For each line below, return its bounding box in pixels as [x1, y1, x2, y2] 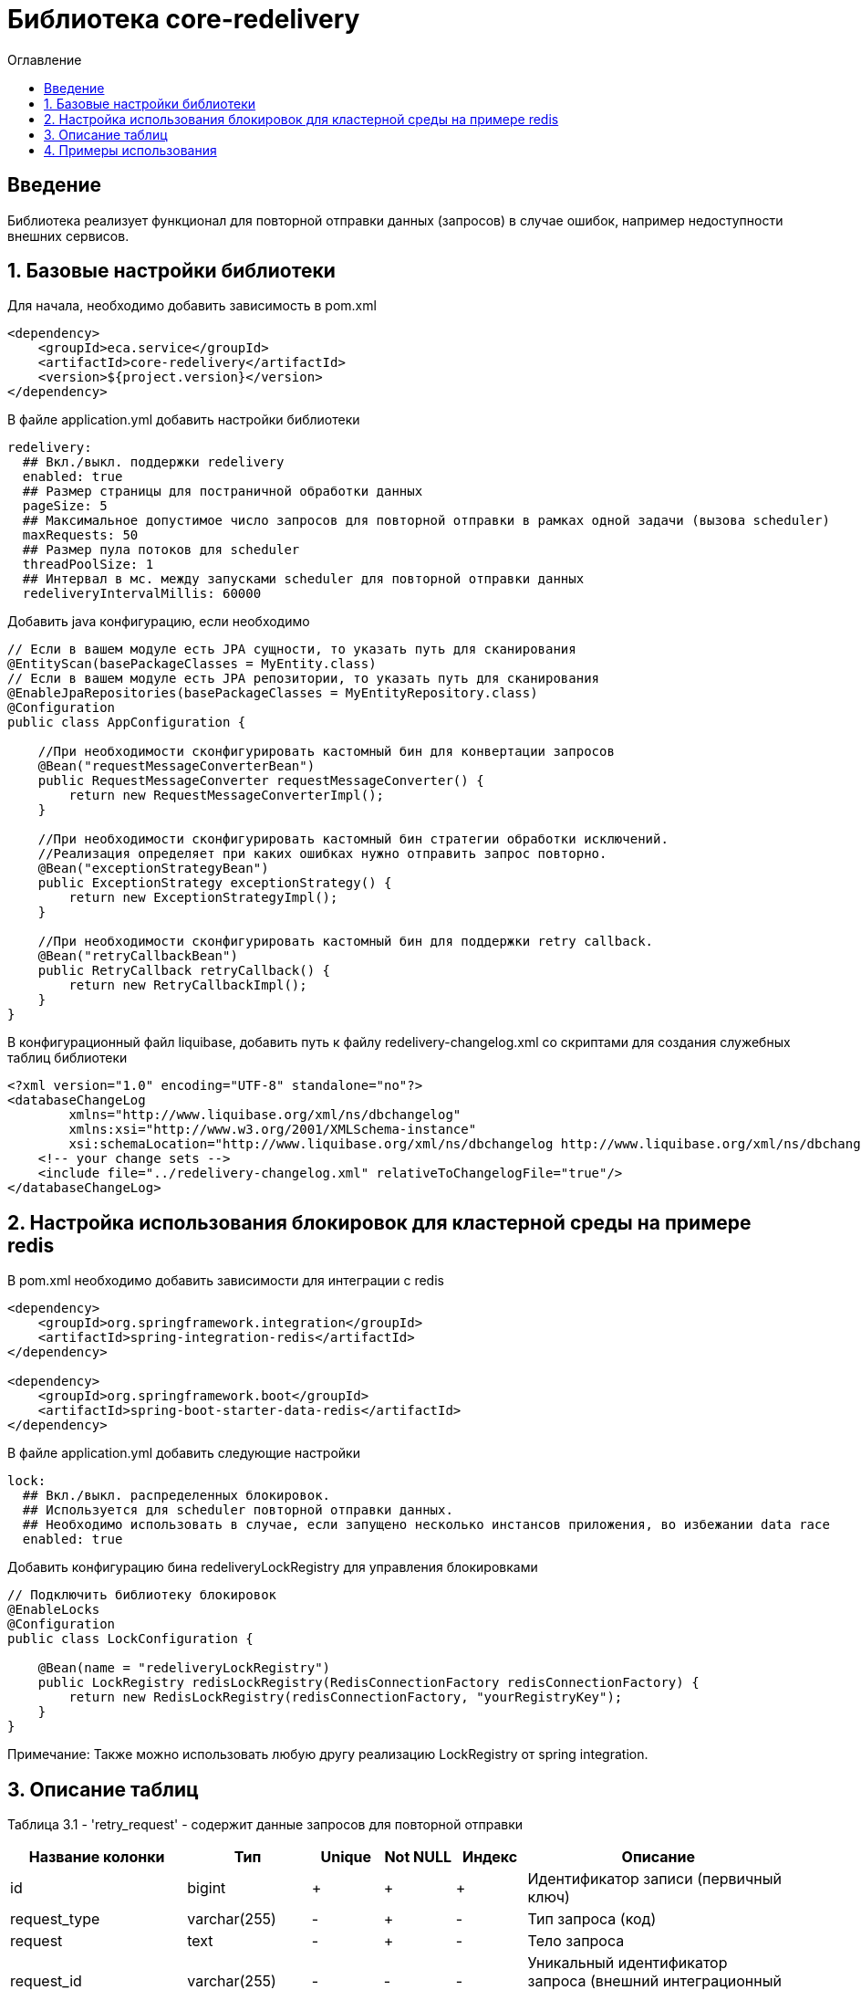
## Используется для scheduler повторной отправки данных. [22, 1503, 453, 1518]
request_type [10, 1910, 100, 1929]
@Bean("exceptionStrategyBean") [37, 861, 269, 876]
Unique [320, 1848, 372, 1867]
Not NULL [384, 1848, 452, 1867]
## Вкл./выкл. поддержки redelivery [22, 455, 285, 470]
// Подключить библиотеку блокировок [7, 1587, 277, 1603]
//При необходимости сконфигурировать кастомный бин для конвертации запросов [37, 744, 615, 759]
